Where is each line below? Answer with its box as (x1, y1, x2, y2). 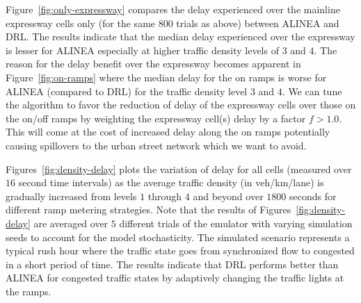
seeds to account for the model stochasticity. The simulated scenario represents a (6, 229, 350, 244)
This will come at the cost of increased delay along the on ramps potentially (6, 124, 330, 139)
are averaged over (33, 215, 109, 230)
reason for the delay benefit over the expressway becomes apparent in (6, 56, 301, 71)
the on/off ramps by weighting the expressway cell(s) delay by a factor (6, 110, 306, 125)
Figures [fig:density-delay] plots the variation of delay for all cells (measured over (6, 161, 352, 176)
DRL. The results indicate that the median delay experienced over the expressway (6, 29, 355, 44)
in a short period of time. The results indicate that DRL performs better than (6, 256, 339, 271)
